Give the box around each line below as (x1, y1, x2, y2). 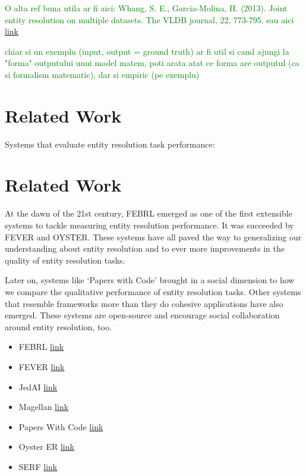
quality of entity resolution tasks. (5, 253, 125, 266)
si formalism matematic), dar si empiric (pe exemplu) (5, 68, 200, 80)
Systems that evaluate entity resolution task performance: (5, 137, 215, 150)
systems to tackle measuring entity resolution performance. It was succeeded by (5, 219, 294, 231)
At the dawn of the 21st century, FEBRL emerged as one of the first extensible (5, 207, 292, 220)
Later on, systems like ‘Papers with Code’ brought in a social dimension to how (5, 274, 295, 286)
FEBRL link (18, 340, 64, 353)
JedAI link (18, 380, 58, 393)
